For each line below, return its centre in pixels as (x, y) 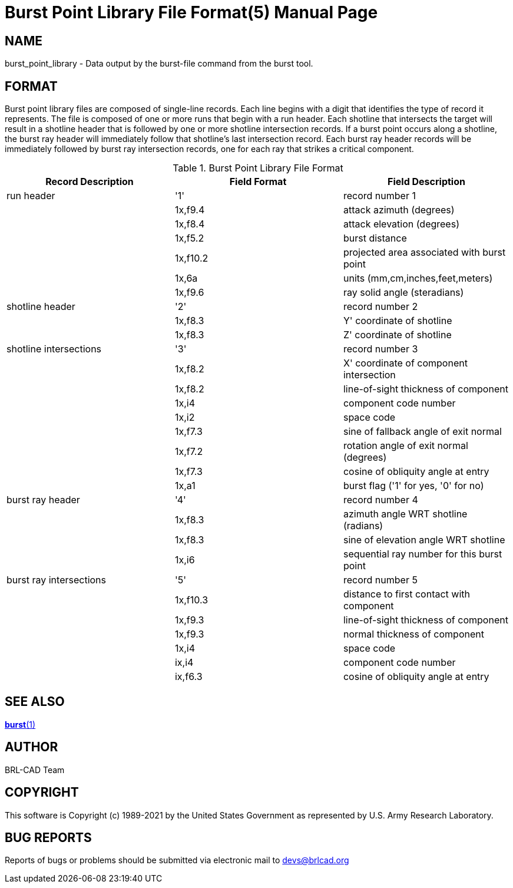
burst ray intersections (56, 580)
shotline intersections (54, 349)
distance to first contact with (406, 594)
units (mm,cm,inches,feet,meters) (418, 278)
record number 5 (380, 580)
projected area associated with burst (424, 252)
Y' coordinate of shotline (398, 321)
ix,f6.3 (188, 677)
